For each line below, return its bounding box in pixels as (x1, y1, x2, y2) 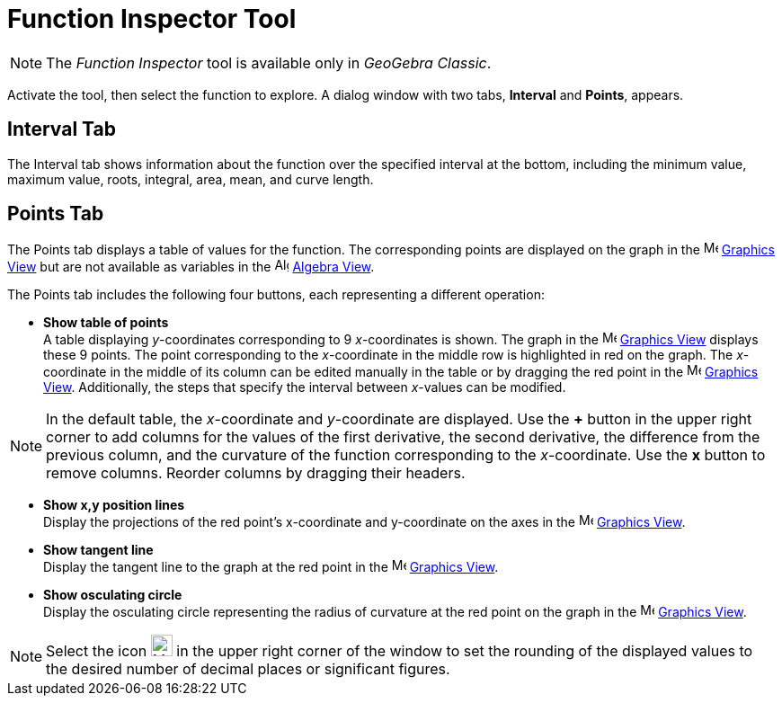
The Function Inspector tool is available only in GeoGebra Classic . (46, 53, 492, 72)
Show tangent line (43, 542, 154, 558)
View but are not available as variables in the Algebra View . (7, 259, 375, 275)
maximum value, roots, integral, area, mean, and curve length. (7, 171, 374, 187)
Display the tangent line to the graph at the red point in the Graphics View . (43, 559, 499, 575)
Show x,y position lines (43, 497, 185, 513)
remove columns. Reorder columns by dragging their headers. (46, 464, 466, 483)
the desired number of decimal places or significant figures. (46, 660, 450, 679)
